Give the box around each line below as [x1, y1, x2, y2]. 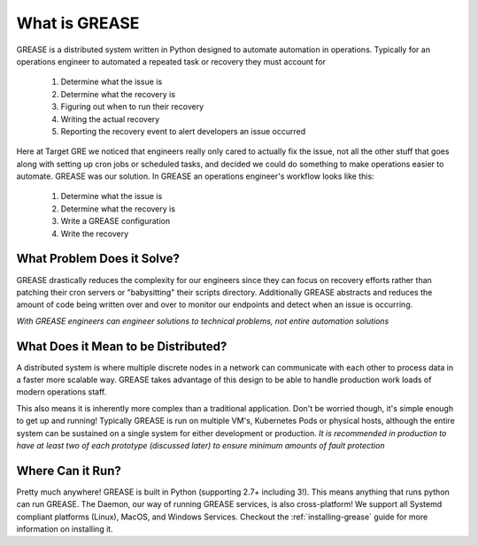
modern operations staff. [16, 387, 107, 397]
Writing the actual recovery [60, 113, 160, 124]
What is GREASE [16, 13, 140, 33]
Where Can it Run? [16, 463, 121, 478]
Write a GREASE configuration [60, 216, 171, 226]
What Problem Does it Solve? [16, 251, 181, 266]
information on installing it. [16, 524, 114, 534]
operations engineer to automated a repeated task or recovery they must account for [16, 56, 327, 66]
